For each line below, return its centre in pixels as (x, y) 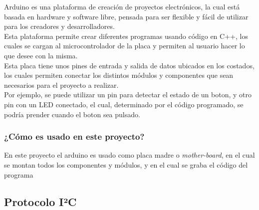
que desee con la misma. (41, 55)
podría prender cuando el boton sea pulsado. (72, 114)
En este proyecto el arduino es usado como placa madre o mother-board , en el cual (129, 155)
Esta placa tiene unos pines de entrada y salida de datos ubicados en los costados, (129, 65)
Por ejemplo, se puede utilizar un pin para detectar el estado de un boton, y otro (128, 95)
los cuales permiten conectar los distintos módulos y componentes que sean (119, 75)
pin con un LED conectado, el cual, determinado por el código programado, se (124, 104)
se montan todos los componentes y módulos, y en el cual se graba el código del (126, 164)
